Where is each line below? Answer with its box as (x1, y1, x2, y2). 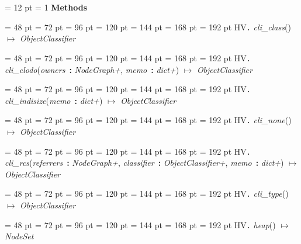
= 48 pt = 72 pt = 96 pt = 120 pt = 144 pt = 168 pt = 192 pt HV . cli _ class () (5, 20, 291, 33)
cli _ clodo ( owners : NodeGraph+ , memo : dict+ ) (5, 63, 179, 75)
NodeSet (5, 230, 34, 242)
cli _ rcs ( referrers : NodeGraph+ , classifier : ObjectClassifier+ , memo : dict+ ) (5, 156, 284, 169)
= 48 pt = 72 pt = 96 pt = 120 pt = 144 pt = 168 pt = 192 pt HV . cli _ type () (5, 187, 289, 200)
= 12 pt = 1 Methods (5, 1, 87, 13)
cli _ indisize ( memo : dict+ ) (5, 94, 103, 106)
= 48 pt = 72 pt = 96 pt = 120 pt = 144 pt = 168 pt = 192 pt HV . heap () (5, 218, 276, 231)
